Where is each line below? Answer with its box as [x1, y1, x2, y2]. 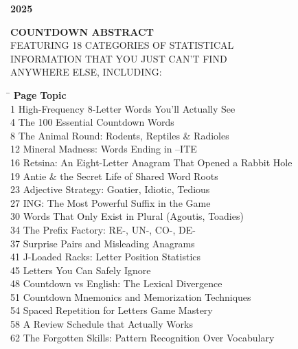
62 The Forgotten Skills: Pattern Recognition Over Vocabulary [10, 330, 275, 344]
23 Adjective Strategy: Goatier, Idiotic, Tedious [10, 182, 210, 196]
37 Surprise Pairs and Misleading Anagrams [10, 236, 195, 250]
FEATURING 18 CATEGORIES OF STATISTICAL [10, 38, 234, 52]
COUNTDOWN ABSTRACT [10, 24, 154, 38]
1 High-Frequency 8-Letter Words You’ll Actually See [10, 101, 236, 115]
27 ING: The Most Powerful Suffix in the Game [10, 195, 211, 210]
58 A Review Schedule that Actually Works [10, 317, 193, 331]
